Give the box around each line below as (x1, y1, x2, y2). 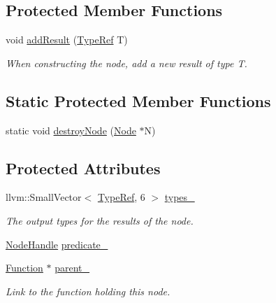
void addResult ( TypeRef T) (6, 32, 128, 47)
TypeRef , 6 (97, 190, 145, 204)
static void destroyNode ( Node (6, 122, 136, 137)
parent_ (55, 260, 90, 275)
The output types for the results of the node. (6, 213, 194, 227)
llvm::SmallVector (6, 190, 82, 204)
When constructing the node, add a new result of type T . (6, 55, 247, 70)
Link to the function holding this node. (6, 283, 170, 298)
